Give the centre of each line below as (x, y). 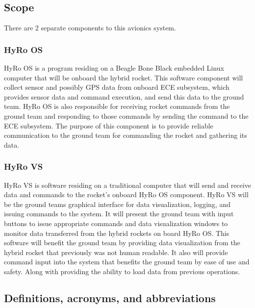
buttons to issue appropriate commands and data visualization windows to (116, 223)
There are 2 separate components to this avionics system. (90, 28)
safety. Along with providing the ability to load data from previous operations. (122, 271)
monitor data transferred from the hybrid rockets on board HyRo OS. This (117, 233)
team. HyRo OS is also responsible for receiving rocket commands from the (117, 106)
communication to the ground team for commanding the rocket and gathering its (126, 135)
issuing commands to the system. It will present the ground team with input (119, 214)
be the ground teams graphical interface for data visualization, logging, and (117, 204)
